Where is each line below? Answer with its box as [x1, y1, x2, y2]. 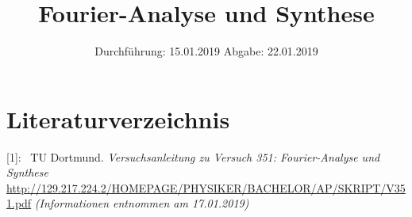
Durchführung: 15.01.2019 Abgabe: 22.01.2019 [94, 43, 318, 59]
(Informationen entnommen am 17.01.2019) [34, 195, 249, 211]
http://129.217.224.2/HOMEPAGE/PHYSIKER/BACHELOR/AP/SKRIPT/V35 [6, 179, 406, 196]
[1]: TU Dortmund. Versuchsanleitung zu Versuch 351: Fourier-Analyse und [6, 148, 380, 165]
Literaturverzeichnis [6, 102, 230, 135]
